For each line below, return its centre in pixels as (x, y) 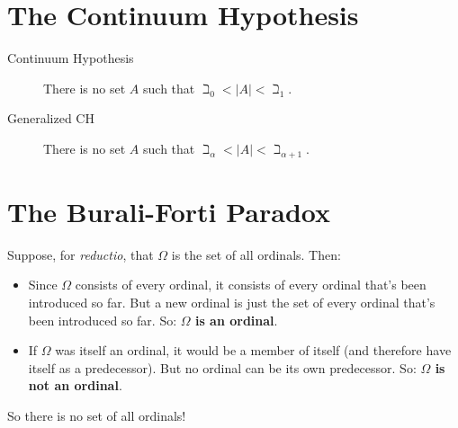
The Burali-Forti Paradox (169, 211)
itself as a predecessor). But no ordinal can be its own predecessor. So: (222, 367)
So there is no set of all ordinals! (97, 415)
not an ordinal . (75, 385)
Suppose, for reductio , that (81, 254)
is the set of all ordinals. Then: (256, 254)
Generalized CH (51, 118)
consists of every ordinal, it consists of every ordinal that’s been (251, 285)
